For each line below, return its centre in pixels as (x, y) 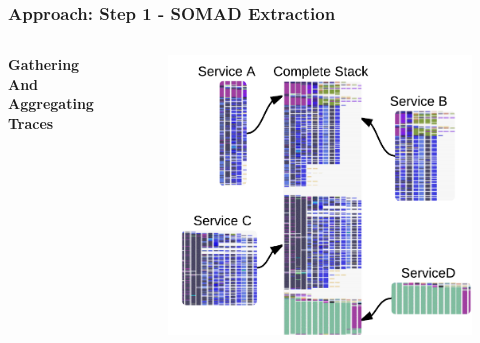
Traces (31, 123)
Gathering (44, 64)
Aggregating (51, 103)
